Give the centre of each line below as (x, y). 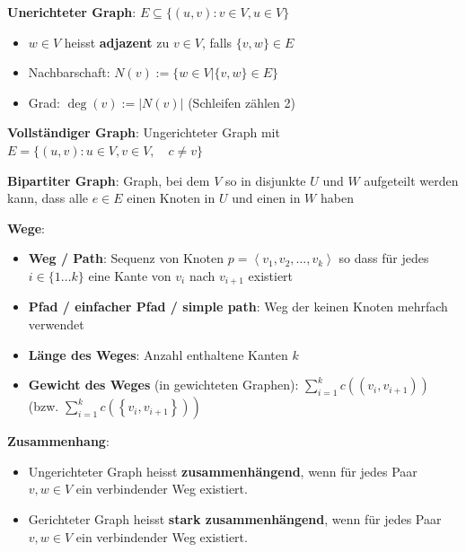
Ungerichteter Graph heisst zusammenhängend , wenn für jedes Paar (223, 471)
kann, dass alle (48, 198)
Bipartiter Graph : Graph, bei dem (109, 180)
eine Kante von (130, 275)
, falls (217, 42)
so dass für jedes (384, 258)
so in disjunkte (265, 180)
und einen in (266, 198)
